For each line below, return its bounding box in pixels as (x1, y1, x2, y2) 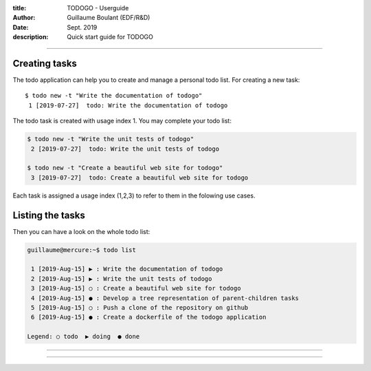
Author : (12, 14, 36, 22)
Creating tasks (12, 57, 77, 69)
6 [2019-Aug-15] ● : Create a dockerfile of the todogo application (31, 313, 267, 321)
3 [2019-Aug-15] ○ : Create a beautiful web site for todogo (31, 284, 241, 293)
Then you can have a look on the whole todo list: (12, 227, 150, 235)
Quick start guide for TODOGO (67, 33, 154, 41)
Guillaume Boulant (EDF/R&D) (67, 14, 150, 22)
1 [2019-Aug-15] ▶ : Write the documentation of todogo (31, 265, 223, 273)
